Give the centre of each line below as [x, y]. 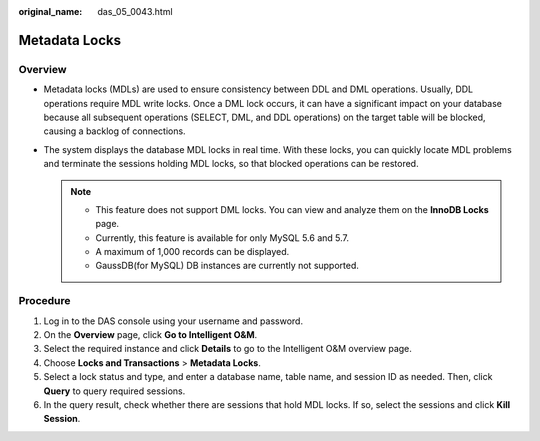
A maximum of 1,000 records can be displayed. [192, 252]
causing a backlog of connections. [114, 131]
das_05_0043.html [135, 11]
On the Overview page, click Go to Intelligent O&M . [150, 334]
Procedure [44, 301]
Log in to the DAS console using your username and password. [173, 321]
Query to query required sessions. [114, 391]
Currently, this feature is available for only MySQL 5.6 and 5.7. [222, 237]
